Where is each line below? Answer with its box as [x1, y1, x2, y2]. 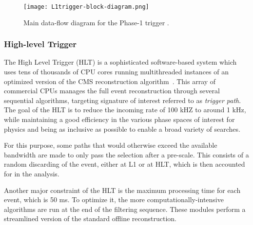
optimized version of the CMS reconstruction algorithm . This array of [4, 76, 216, 86]
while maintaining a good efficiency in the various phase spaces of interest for [4, 114, 235, 124]
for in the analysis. [4, 169, 59, 178]
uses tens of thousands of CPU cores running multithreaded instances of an [4, 67, 229, 77]
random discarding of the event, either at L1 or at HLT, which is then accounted [4, 159, 245, 169]
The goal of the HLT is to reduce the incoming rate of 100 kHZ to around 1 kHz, [4, 104, 246, 115]
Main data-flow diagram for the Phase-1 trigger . [23, 17, 169, 27]
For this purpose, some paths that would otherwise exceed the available [4, 140, 217, 150]
